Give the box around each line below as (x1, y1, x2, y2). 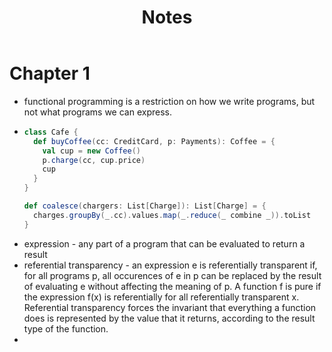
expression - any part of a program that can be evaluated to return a (23, 237, 306, 250)
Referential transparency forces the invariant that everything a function (23, 301, 317, 313)
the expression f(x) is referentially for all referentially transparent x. (23, 291, 300, 303)
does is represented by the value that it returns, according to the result (23, 312, 316, 324)
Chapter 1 (9, 62, 91, 85)
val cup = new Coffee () (42, 146, 141, 156)
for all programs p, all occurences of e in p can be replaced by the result (23, 269, 322, 281)
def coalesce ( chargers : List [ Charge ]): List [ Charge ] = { (23, 201, 267, 211)
